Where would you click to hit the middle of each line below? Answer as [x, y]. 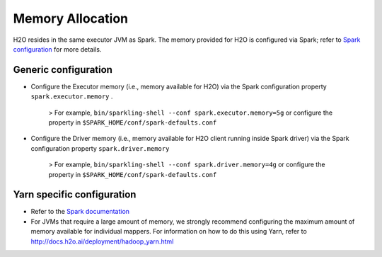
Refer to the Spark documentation [80, 212]
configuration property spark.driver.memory [100, 148]
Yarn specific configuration [75, 195]
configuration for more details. [57, 49]
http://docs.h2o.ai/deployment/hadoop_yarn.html [102, 241]
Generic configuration [63, 70]
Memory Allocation [71, 18]
